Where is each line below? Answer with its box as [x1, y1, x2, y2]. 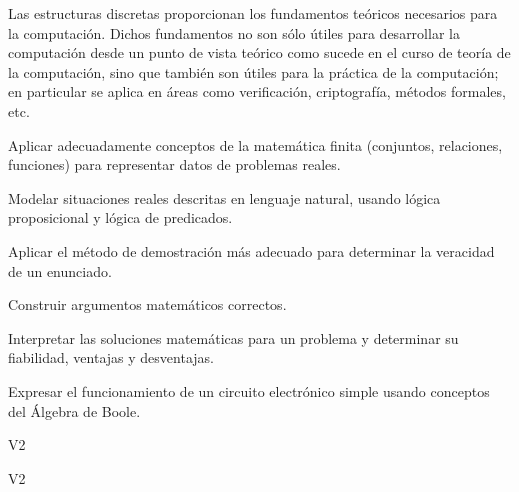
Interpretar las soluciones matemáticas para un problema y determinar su [8, 327, 459, 348]
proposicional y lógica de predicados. [8, 207, 233, 228]
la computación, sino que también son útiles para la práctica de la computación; [8, 61, 499, 82]
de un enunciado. [8, 260, 112, 281]
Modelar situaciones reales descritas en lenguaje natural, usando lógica [8, 187, 441, 208]
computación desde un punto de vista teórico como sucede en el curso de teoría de [8, 42, 511, 63]
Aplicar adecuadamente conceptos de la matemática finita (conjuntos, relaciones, [8, 134, 503, 155]
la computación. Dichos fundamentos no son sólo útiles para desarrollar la [8, 22, 460, 43]
